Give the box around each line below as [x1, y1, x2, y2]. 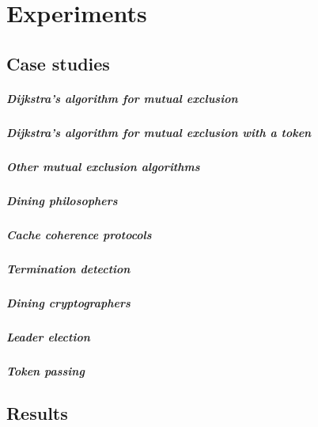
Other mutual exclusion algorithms [6, 158, 200, 174]
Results [6, 401, 68, 425]
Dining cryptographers [6, 294, 131, 311]
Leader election [6, 328, 90, 345]
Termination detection [6, 260, 131, 276]
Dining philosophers [6, 192, 118, 208]
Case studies [6, 51, 110, 75]
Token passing [6, 362, 85, 379]
